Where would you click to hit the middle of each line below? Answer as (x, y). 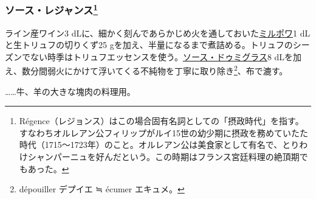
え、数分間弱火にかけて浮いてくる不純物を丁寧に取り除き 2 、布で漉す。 (146, 70)
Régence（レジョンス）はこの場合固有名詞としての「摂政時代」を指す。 (161, 121)
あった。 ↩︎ (48, 168)
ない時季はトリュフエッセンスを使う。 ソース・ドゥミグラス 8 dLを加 (166, 56)
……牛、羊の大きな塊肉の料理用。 (70, 91)
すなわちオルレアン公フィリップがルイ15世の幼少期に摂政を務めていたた (163, 132)
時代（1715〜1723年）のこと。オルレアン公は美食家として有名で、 (151, 145)
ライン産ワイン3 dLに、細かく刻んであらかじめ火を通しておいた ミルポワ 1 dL (158, 33)
